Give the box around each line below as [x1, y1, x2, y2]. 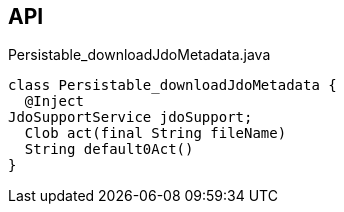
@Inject [24, 93, 84, 110]
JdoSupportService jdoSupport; [8, 109, 253, 126]
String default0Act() [24, 141, 194, 158]
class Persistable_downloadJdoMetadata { [8, 77, 337, 94]
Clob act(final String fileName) [24, 125, 287, 142]
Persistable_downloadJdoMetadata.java [8, 46, 271, 64]
